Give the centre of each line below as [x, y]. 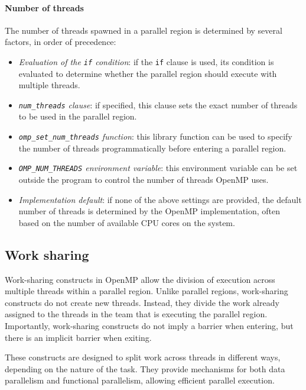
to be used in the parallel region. [78, 116]
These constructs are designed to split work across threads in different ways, [143, 357]
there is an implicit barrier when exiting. [78, 337]
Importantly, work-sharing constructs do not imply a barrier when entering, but [149, 325]
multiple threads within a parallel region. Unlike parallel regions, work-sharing [147, 291]
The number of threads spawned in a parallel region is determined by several [144, 30]
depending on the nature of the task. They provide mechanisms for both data [145, 368]
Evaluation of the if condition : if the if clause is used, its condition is [146, 61]
